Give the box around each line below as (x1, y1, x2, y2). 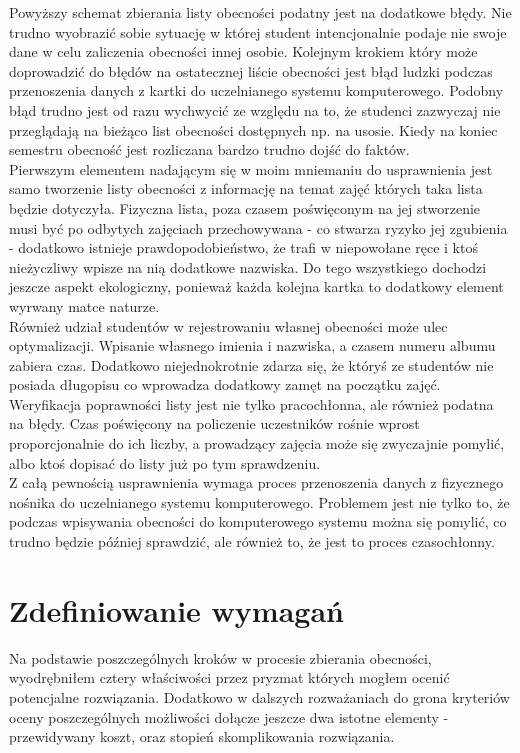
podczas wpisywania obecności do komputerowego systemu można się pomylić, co (9, 511, 507, 532)
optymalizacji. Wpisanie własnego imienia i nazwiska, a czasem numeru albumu (9, 335, 496, 356)
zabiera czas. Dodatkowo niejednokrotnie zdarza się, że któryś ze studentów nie (9, 354, 494, 375)
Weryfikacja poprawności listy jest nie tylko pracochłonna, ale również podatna (9, 393, 494, 414)
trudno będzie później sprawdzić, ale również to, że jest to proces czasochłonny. (9, 531, 495, 552)
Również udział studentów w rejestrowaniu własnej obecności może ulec (9, 315, 448, 336)
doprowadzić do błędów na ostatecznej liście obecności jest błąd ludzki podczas (9, 60, 493, 81)
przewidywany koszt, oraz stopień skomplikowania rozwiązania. (9, 726, 395, 747)
